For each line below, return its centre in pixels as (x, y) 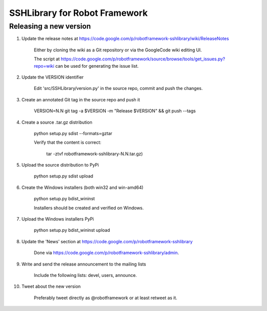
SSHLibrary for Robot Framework (78, 13)
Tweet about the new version (51, 286)
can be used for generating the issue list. (97, 66)
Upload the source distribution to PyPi (60, 165)
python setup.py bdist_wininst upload (72, 230)
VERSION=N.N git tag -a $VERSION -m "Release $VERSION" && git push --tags (115, 111)
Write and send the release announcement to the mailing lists (84, 264)
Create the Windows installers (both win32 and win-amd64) (82, 187)
